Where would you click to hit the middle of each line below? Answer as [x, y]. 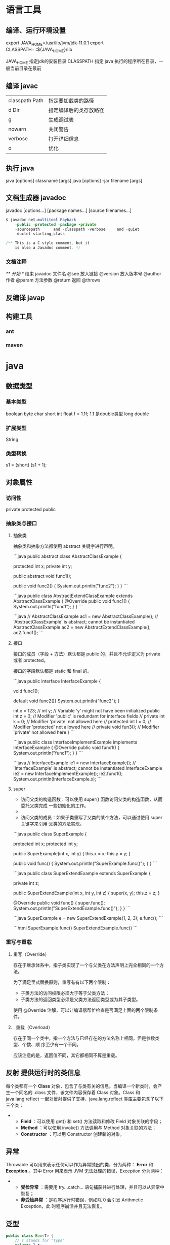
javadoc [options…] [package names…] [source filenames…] [69, 210]
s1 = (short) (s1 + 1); [26, 465]
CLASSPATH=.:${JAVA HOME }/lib [39, 50]
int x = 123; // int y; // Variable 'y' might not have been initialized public [86, 711]
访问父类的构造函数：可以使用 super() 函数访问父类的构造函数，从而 [92, 799]
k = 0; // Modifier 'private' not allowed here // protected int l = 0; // [82, 722]
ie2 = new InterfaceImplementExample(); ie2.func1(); [68, 774]
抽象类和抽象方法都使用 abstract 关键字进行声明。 [65, 546]
